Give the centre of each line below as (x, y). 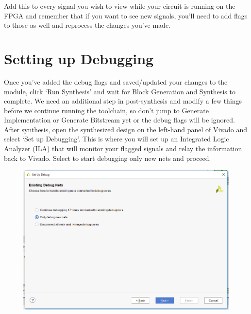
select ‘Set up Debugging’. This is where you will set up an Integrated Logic (117, 139)
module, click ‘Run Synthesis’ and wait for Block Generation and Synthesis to (120, 91)
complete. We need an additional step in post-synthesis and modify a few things (123, 101)
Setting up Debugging (79, 58)
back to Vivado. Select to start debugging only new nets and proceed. (108, 158)
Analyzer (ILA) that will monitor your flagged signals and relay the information (123, 148)
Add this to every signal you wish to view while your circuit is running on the (120, 6)
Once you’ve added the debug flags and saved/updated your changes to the (116, 81)
